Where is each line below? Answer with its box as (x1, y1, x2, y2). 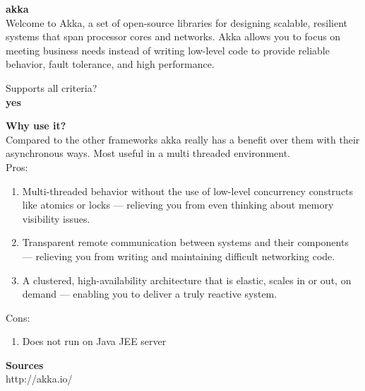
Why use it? (6, 118, 66, 133)
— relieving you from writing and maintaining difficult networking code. (22, 248, 335, 263)
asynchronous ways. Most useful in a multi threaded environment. (6, 146, 291, 161)
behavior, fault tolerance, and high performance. (6, 57, 215, 71)
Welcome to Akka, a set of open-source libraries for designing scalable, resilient (6, 15, 348, 30)
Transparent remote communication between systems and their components (22, 235, 349, 250)
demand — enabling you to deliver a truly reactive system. (22, 286, 277, 301)
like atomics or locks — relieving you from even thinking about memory (22, 197, 334, 212)
